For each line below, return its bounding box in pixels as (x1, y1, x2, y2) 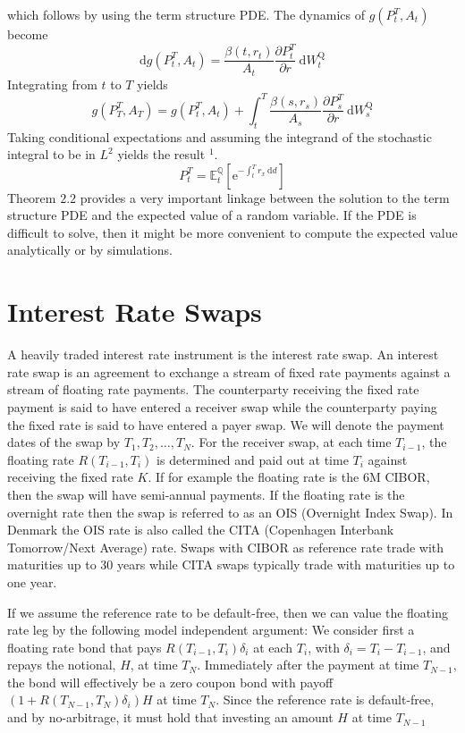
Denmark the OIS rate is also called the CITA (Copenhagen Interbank (7, 520, 394, 539)
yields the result (117, 145, 206, 164)
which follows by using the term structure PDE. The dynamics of (7, 5, 366, 23)
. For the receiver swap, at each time (190, 433, 392, 451)
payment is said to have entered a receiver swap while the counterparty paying (7, 397, 437, 416)
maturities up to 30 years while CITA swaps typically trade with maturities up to (7, 555, 455, 574)
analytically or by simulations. (7, 240, 173, 259)
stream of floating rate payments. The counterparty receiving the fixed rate (7, 380, 419, 399)
